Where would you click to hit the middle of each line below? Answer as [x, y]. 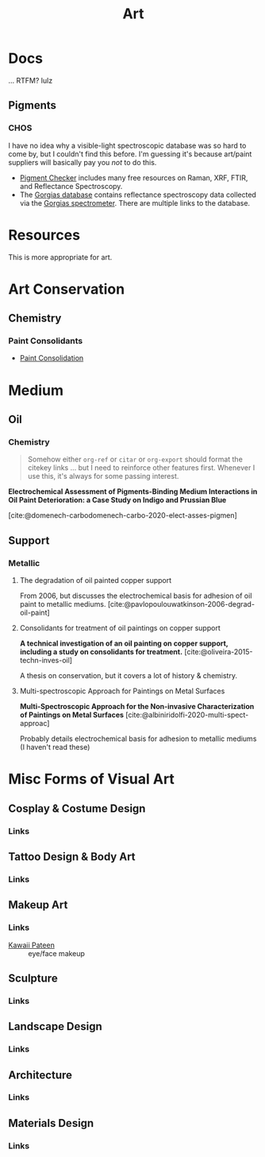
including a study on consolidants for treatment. [101, 652]
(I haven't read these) [55, 747]
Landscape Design [56, 1026]
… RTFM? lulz [31, 80]
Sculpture [33, 978]
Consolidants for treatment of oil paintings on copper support [120, 628]
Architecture [40, 1075]
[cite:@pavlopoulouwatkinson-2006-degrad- [181, 604]
